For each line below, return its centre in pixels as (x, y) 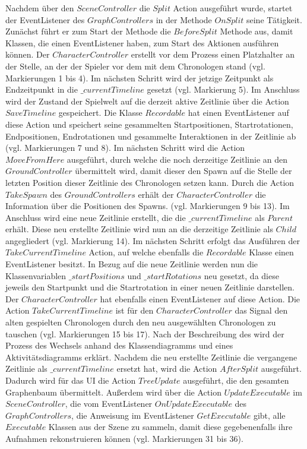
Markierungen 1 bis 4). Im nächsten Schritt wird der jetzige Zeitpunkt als (140, 78)
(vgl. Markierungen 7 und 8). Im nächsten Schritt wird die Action (125, 148)
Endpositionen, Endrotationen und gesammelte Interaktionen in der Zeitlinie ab (151, 136)
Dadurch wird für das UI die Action (71, 380)
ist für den (134, 310)
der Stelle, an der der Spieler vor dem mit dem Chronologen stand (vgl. (135, 66)
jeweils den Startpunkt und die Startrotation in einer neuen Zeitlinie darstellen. (150, 287)
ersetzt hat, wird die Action (167, 369)
